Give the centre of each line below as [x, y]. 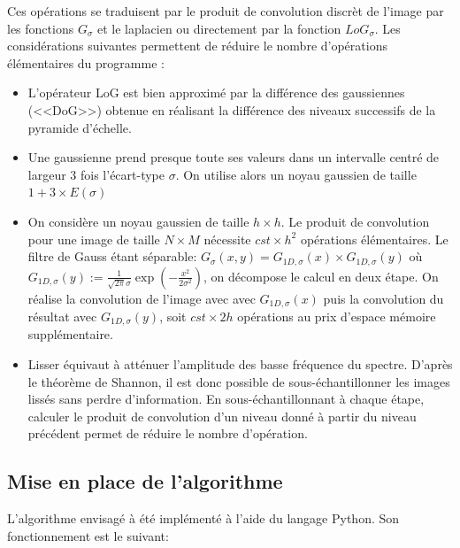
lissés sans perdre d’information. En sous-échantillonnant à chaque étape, [226, 399]
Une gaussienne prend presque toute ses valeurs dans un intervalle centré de [234, 157]
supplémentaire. [70, 334]
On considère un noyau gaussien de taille [138, 221]
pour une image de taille [94, 239]
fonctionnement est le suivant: [88, 535]
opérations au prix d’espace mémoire [337, 316]
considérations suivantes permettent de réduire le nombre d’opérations [197, 46]
